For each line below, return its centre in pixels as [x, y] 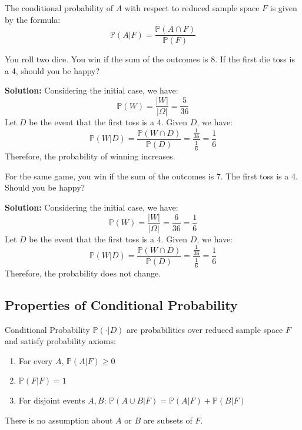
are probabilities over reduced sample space [205, 329]
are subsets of [168, 420]
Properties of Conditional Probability [121, 304]
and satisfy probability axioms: [60, 341]
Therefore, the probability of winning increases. [90, 156]
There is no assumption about [59, 420]
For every [36, 360]
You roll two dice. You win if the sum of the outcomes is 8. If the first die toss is [150, 59]
